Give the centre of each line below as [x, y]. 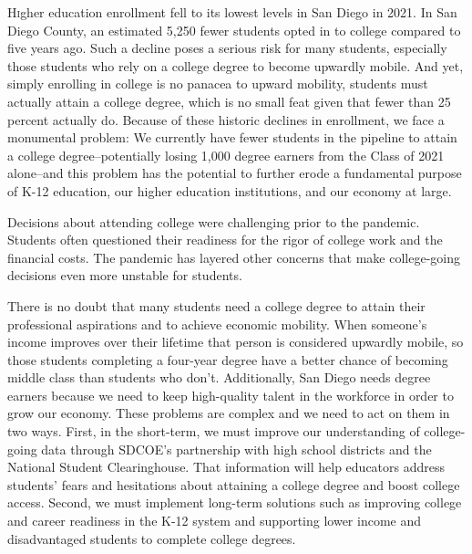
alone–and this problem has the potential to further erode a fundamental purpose [235, 173]
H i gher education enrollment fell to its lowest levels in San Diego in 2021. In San [232, 12]
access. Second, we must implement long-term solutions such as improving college [235, 502]
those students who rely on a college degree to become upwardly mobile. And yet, [236, 65]
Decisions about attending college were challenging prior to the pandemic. [214, 221]
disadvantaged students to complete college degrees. [152, 538]
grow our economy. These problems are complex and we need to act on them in [229, 413]
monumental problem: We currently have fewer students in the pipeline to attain [232, 137]
